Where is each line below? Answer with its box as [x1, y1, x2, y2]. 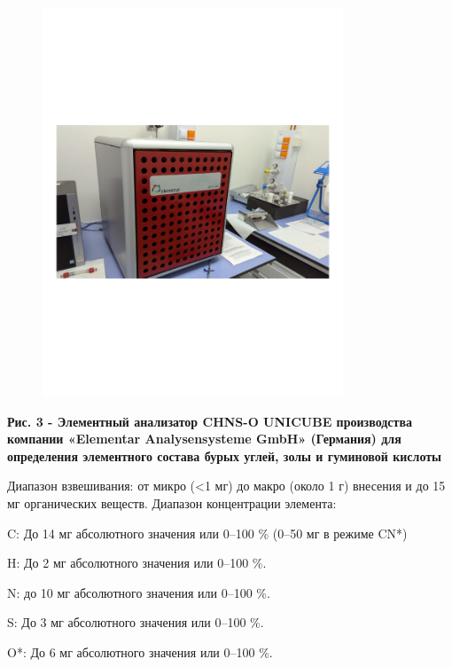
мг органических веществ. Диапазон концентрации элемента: [7, 494, 337, 513]
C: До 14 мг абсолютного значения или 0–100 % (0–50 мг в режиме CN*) [7, 523, 408, 542]
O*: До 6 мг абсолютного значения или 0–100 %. [7, 643, 273, 662]
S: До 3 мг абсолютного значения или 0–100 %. [7, 613, 264, 632]
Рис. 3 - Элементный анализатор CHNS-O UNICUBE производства [7, 412, 412, 430]
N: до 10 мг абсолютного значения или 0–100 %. [7, 583, 270, 601]
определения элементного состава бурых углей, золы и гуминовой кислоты [7, 446, 442, 465]
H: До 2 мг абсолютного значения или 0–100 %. [7, 553, 267, 572]
